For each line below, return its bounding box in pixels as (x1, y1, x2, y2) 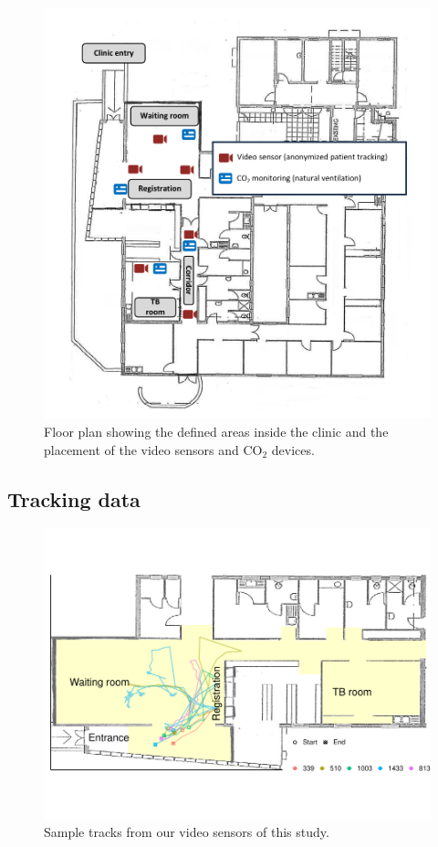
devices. (271, 439, 315, 459)
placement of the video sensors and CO (44, 439, 263, 459)
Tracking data (7, 484, 141, 513)
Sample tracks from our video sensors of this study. (44, 822, 329, 842)
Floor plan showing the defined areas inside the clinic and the (44, 422, 389, 441)
